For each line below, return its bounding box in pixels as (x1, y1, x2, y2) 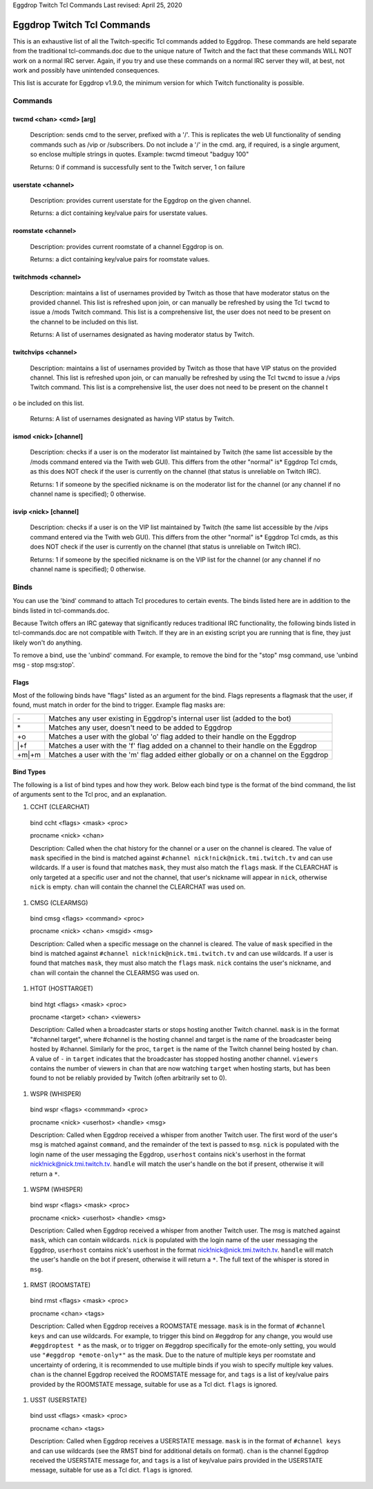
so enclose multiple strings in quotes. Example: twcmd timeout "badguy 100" (30, 150, 249, 158)
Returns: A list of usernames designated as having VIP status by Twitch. (30, 415, 235, 423)
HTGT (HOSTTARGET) (30, 984, 93, 992)
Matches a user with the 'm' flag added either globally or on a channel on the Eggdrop (48, 750, 329, 759)
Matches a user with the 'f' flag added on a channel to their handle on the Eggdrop (48, 741, 317, 750)
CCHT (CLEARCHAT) (30, 803, 90, 811)
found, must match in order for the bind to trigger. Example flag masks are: (12, 701, 226, 709)
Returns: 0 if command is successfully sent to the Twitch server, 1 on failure (30, 163, 245, 171)
